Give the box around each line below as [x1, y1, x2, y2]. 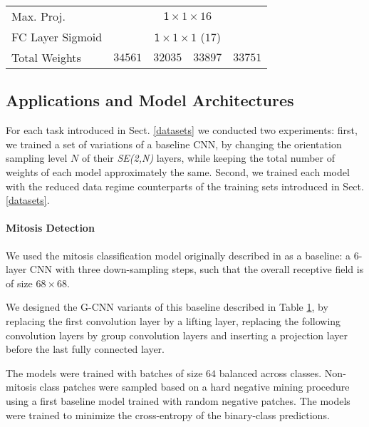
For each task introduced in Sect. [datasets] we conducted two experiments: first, [6, 123, 358, 138]
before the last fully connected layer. [6, 341, 165, 356]
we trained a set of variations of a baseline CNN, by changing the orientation [6, 136, 342, 151]
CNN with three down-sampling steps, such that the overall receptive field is [29, 262, 364, 277]
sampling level [6, 150, 68, 165]
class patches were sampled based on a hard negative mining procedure [39, 379, 350, 394]
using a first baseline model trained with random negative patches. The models [6, 393, 350, 408]
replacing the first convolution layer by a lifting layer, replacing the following [6, 313, 341, 328]
